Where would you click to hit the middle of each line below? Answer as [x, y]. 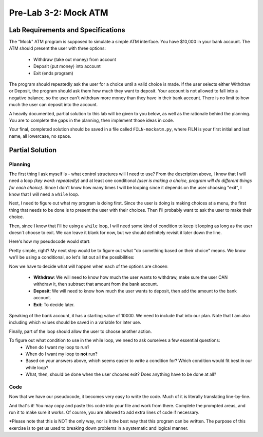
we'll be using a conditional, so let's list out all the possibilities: [72, 257]
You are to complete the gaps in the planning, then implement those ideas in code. [92, 120]
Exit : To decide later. [54, 305]
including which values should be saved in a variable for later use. [75, 322]
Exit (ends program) [53, 73]
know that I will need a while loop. [44, 194]
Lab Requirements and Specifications [67, 30]
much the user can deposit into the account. [53, 105]
